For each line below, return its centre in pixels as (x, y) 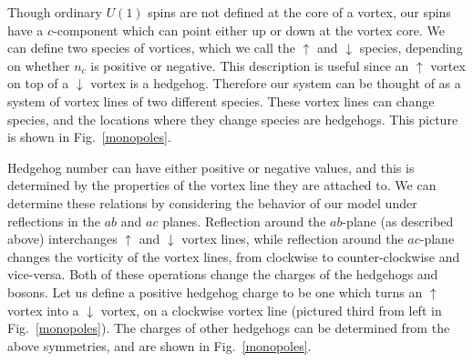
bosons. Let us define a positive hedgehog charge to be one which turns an (215, 292)
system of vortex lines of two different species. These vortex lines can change (221, 101)
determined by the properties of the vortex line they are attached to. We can (222, 185)
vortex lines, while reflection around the (293, 239)
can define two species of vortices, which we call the (151, 48)
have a (26, 30)
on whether (39, 65)
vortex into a (43, 310)
